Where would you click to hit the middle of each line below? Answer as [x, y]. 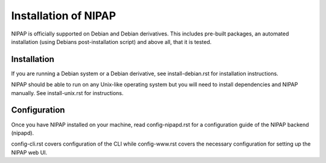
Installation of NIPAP [64, 16]
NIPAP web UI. [29, 152]
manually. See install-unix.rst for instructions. [67, 93]
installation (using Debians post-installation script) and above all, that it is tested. [111, 42]
